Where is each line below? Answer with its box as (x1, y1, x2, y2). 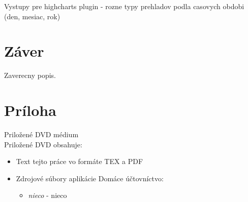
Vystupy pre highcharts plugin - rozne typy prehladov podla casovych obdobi (4, 1, 244, 11)
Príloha (4, 100, 56, 120)
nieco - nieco (28, 190, 67, 200)
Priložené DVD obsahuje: (4, 139, 82, 149)
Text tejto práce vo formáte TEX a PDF (16, 156, 143, 167)
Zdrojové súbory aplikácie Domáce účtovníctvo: (16, 173, 164, 183)
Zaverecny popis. (4, 70, 56, 80)
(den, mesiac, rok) (4, 11, 60, 21)
